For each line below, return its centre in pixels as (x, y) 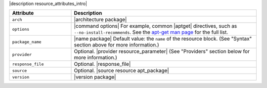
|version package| (95, 77)
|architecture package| (100, 20)
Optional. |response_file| (102, 64)
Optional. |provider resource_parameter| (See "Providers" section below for (162, 51)
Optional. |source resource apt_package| (121, 71)
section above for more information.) (116, 45)
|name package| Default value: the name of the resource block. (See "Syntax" (163, 39)
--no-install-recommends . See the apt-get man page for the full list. (151, 32)
